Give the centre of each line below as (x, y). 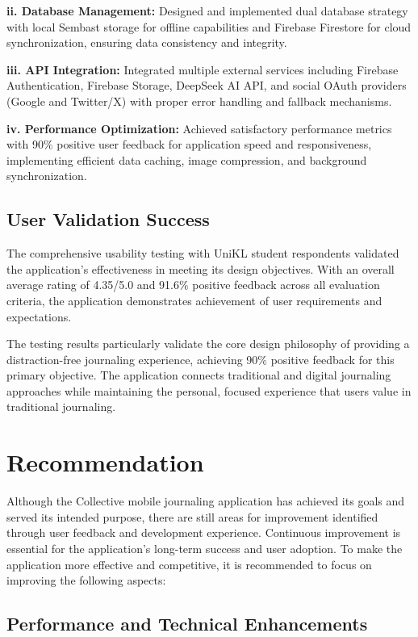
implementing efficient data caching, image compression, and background (187, 159)
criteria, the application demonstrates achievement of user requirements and (194, 300)
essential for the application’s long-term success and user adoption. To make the (205, 548)
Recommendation (105, 462)
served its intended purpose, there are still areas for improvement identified (192, 516)
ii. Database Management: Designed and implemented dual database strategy (207, 10)
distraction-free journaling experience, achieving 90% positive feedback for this (201, 359)
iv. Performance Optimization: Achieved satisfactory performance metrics (199, 128)
